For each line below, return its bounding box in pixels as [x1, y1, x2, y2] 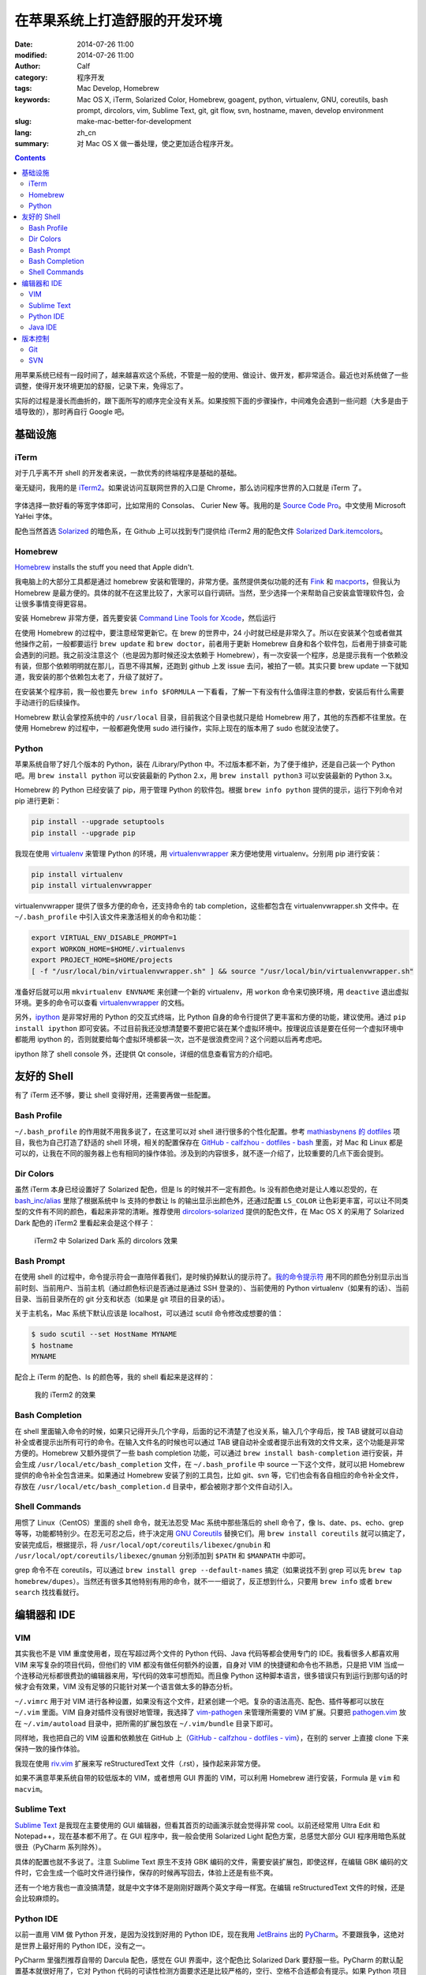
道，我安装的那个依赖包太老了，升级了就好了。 [14, 672, 167, 682]
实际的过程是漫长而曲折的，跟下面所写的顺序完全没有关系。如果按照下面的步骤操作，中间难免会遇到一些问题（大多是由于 [14, 396, 409, 405]
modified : [14, 50, 47, 59]
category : [14, 72, 48, 82]
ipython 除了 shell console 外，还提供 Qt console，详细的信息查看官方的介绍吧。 [14, 1049, 277, 1059]
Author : [14, 62, 41, 71]
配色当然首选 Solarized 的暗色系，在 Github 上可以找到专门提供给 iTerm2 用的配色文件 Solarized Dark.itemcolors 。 [14, 526, 387, 536]
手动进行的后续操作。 [14, 698, 84, 707]
